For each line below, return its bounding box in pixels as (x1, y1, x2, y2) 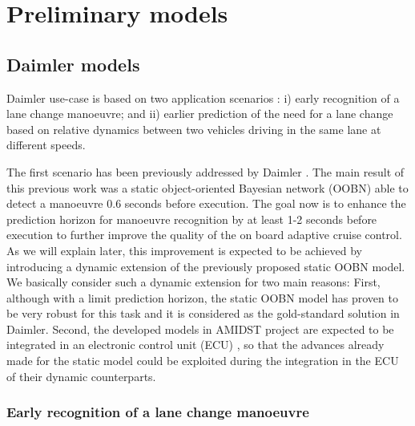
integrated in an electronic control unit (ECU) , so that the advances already (6, 336, 385, 353)
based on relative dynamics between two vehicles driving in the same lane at (6, 120, 381, 137)
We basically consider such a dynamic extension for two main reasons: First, (6, 274, 381, 290)
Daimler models (6, 51, 140, 76)
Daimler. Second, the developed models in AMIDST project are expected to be (6, 320, 394, 337)
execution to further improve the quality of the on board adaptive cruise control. (6, 226, 402, 243)
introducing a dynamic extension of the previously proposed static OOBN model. (6, 258, 405, 274)
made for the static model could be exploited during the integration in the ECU (6, 352, 399, 369)
